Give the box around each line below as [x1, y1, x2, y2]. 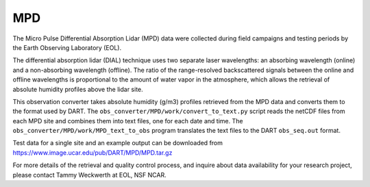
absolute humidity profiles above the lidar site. [12, 85, 143, 93]
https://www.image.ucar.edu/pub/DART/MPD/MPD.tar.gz [12, 148, 173, 157]
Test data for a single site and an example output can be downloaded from [12, 139, 223, 147]
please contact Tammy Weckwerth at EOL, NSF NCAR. [12, 171, 167, 179]
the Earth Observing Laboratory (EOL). [12, 43, 122, 51]
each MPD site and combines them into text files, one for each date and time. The [12, 116, 243, 125]
